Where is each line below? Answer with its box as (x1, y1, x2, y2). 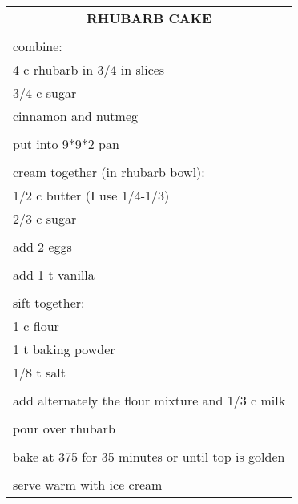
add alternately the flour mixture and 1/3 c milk (13, 391, 286, 409)
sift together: (13, 293, 85, 312)
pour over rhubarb (13, 419, 115, 437)
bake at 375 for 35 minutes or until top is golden (13, 447, 285, 466)
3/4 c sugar (13, 83, 77, 102)
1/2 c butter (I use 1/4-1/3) (13, 186, 170, 204)
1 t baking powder (13, 340, 115, 358)
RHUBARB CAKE (87, 9, 212, 27)
